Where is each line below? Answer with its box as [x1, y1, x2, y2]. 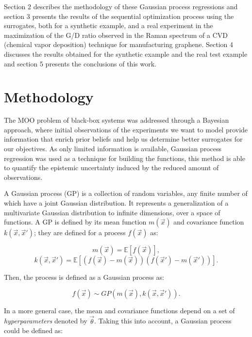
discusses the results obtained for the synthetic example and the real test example [4, 48, 248, 59]
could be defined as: [4, 325, 63, 336]
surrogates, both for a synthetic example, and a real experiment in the [4, 20, 213, 31]
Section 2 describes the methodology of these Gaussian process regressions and [4, 1, 238, 11]
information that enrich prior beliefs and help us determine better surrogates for [4, 134, 243, 144]
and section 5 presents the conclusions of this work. [4, 58, 156, 68]
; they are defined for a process [34, 227, 126, 238]
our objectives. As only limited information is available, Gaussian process [4, 144, 221, 154]
